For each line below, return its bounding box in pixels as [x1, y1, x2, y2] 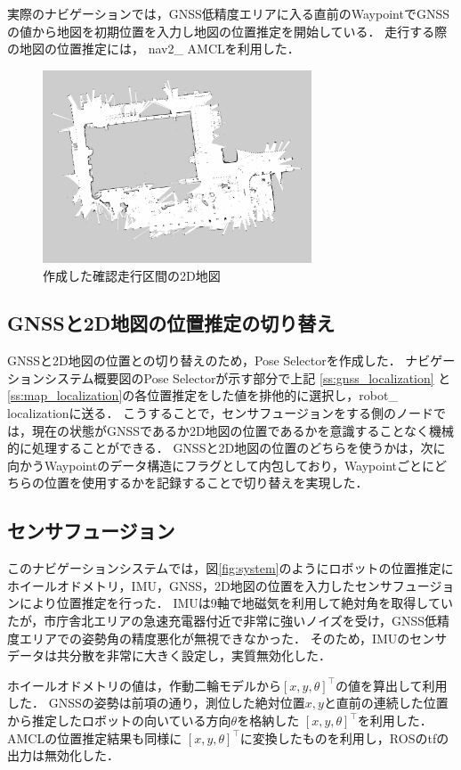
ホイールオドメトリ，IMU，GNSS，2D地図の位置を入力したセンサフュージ [7, 576, 442, 594]
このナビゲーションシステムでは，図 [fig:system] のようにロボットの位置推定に [7, 559, 454, 577]
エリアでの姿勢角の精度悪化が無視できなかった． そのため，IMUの [19, 628, 410, 647]
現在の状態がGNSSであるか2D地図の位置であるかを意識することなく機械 [31, 421, 455, 439]
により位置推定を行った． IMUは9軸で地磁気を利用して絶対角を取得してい [19, 594, 453, 612]
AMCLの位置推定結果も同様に [7, 728, 182, 747]
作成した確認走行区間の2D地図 [43, 266, 221, 284]
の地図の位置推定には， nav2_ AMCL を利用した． [7, 39, 300, 58]
